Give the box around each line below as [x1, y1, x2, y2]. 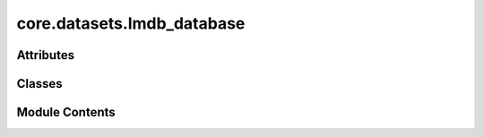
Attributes [16, 47, 75, 63]
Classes [16, 76, 63, 91]
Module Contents [16, 105, 116, 120]
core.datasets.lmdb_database [16, 13, 246, 33]
